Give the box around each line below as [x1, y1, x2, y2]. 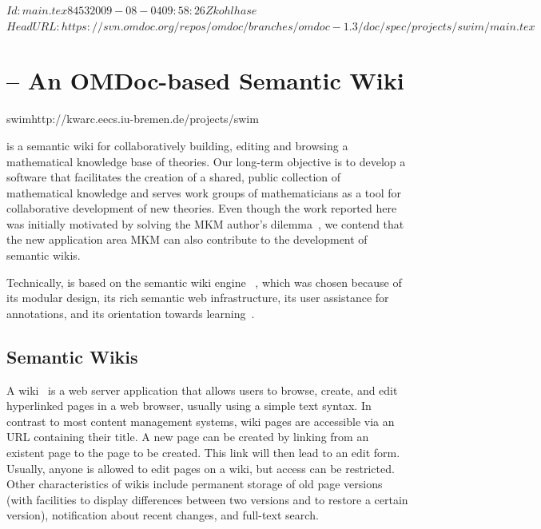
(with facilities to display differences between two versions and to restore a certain [6, 491, 408, 507]
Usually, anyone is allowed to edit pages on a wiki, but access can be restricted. [6, 459, 395, 476]
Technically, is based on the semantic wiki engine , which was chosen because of [6, 273, 402, 290]
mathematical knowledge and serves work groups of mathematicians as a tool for [6, 184, 402, 201]
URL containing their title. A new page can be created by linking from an [6, 428, 369, 445]
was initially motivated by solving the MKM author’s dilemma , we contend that [6, 215, 404, 232]
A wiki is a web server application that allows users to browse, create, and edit [6, 381, 398, 398]
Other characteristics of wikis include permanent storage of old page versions [6, 475, 383, 492]
